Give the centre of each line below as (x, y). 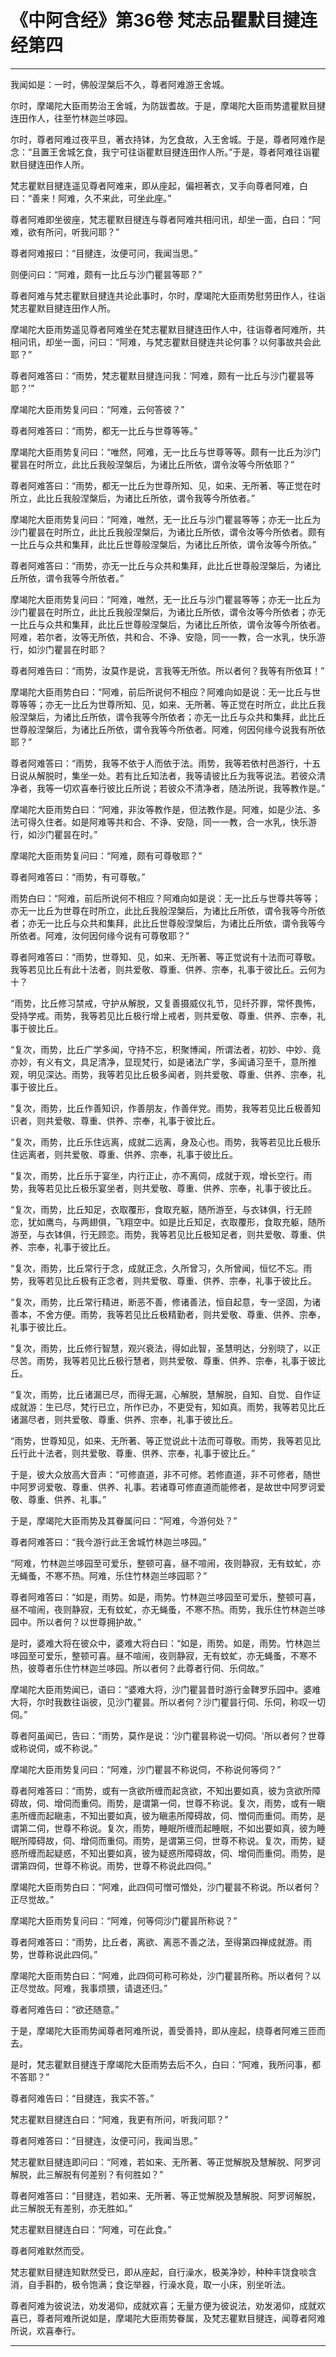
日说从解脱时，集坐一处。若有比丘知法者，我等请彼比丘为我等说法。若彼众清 (168, 775)
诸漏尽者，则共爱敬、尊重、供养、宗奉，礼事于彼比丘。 (124, 1419)
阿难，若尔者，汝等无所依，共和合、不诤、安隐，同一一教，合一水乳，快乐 (163, 637)
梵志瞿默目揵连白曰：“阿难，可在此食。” (91, 2229)
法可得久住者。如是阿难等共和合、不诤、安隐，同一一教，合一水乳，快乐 (159, 822)
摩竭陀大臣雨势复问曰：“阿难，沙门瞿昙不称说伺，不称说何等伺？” (146, 1769)
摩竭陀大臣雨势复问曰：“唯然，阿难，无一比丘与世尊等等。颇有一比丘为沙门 (166, 452)
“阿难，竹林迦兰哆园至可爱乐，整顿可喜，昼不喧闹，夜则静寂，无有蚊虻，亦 (166, 1563)
